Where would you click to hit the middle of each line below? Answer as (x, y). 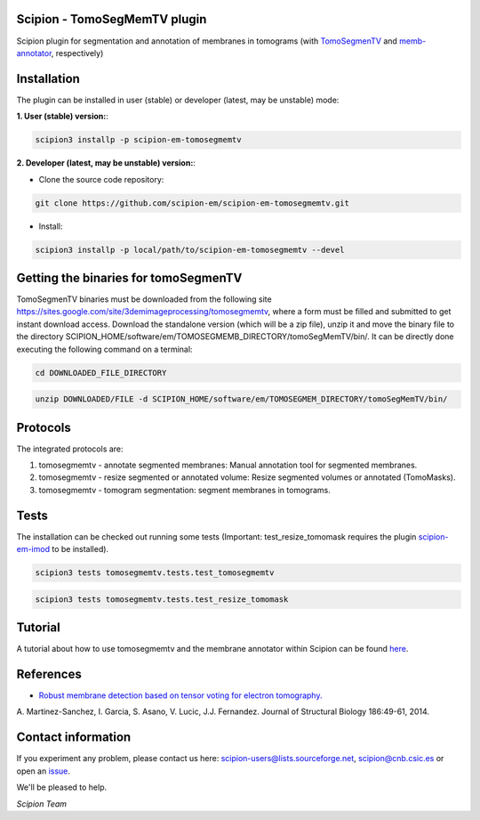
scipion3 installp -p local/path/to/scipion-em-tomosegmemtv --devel (190, 250)
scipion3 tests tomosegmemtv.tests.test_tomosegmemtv (155, 573)
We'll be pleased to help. (62, 787)
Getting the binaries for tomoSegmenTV (129, 277)
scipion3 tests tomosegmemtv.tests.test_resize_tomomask (162, 599)
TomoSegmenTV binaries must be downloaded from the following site (144, 299)
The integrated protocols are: (70, 449)
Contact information (74, 738)
